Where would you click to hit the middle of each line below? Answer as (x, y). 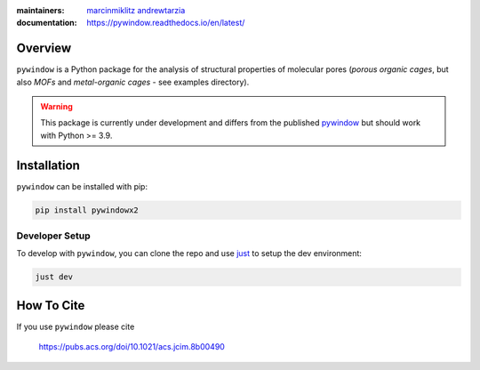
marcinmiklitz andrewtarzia (136, 10)
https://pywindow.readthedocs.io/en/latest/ (166, 23)
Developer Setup (53, 236)
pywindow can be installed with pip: (82, 186)
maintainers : (40, 10)
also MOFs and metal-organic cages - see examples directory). (133, 82)
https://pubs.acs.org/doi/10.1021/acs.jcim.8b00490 (132, 347)
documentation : (47, 23)
